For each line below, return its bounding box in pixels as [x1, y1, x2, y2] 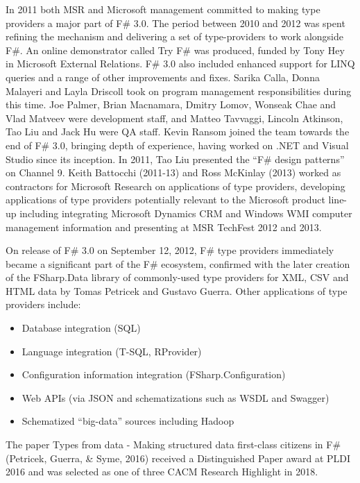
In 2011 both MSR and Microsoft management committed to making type [6, 2, 320, 16]
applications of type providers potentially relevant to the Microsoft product [6, 192, 325, 207]
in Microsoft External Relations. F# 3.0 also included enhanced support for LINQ [6, 56, 355, 71]
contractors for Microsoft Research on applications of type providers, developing [6, 178, 345, 193]
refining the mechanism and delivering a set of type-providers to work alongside [6, 29, 344, 44]
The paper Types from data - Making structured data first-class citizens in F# [6, 437, 341, 452]
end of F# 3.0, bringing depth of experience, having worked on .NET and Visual [6, 137, 349, 152]
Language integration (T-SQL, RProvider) [22, 344, 202, 358]
